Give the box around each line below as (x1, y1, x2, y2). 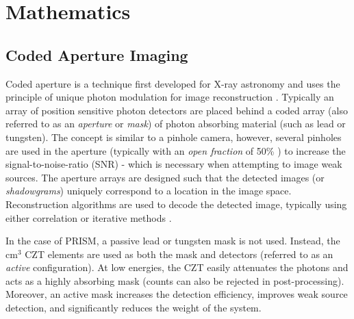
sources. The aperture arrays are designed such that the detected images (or (5, 170, 325, 184)
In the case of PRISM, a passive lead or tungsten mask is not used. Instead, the (5, 233, 340, 248)
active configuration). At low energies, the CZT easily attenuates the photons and (5, 260, 349, 275)
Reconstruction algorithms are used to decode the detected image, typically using (5, 196, 347, 211)
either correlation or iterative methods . (5, 210, 172, 225)
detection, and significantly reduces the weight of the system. (5, 301, 262, 315)
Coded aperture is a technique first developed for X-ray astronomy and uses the (5, 76, 340, 90)
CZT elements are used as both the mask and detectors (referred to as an (25, 246, 333, 261)
